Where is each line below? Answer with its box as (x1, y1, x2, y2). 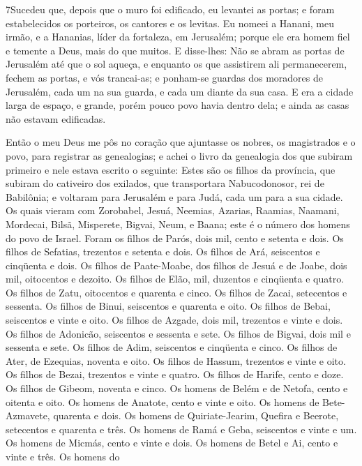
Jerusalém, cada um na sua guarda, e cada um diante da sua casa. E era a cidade (6, 84, 354, 98)
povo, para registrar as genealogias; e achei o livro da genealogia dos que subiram (6, 148, 353, 163)
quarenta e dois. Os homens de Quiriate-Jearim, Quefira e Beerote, (53, 408, 339, 423)
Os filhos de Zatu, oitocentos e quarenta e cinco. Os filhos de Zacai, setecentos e (6, 285, 347, 299)
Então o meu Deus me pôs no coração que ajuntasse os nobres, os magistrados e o (6, 135, 356, 149)
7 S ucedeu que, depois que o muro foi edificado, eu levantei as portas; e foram (6, 2, 335, 16)
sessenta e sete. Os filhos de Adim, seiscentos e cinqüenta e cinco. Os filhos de (6, 340, 338, 354)
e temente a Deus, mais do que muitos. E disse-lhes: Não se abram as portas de (6, 43, 345, 57)
